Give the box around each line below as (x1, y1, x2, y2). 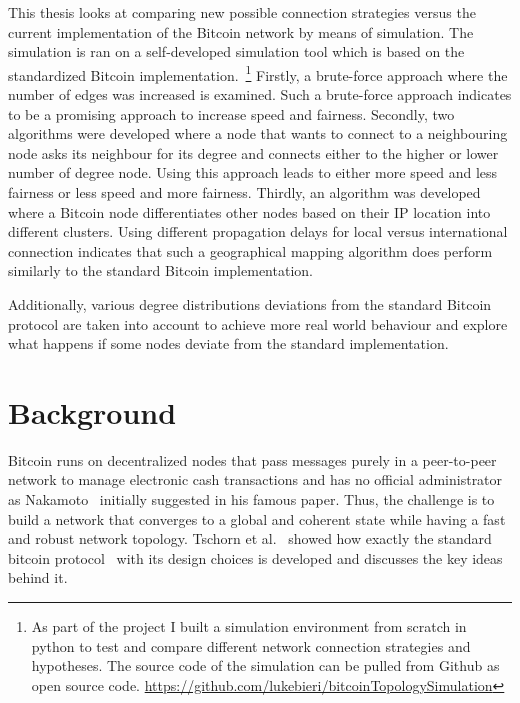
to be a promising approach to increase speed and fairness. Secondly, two (8, 103, 455, 124)
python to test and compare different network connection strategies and (31, 635, 471, 656)
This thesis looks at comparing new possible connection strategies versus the (8, 2, 476, 22)
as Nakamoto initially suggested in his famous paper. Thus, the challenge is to (8, 489, 495, 510)
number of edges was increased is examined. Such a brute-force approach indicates (8, 84, 512, 105)
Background (8, 391, 177, 432)
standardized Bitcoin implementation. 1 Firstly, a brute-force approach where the (8, 61, 508, 85)
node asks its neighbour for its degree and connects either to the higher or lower (8, 142, 499, 163)
